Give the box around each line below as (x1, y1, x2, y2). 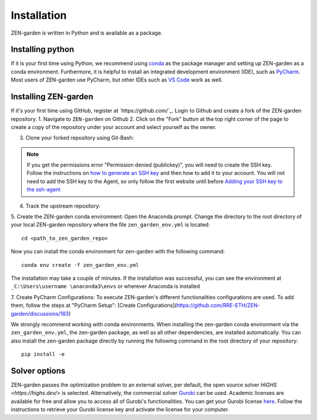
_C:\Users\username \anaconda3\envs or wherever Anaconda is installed (11, 283, 200, 290)
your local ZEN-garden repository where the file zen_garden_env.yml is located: (11, 221, 210, 228)
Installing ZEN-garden (11, 92, 93, 102)
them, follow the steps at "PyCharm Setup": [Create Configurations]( (11, 302, 177, 309)
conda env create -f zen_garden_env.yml (21, 262, 139, 268)
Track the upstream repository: (25, 202, 101, 209)
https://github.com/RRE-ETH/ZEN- (176, 302, 260, 309)
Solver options (11, 365, 66, 375)
